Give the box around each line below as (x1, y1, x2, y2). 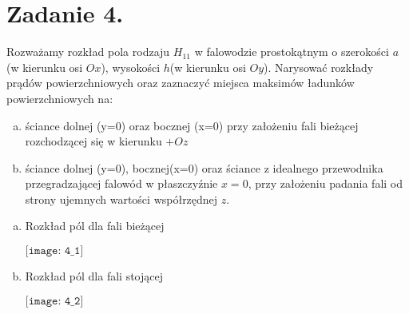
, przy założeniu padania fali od (248, 175, 403, 192)
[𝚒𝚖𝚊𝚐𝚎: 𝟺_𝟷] (25, 245, 84, 257)
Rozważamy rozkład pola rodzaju (6, 43, 170, 60)
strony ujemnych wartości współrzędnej (25, 190, 218, 207)
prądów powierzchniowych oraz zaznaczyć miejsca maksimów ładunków (6, 74, 355, 91)
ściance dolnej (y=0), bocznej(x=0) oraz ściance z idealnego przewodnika (25, 159, 383, 176)
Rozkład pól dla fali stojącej (25, 268, 164, 284)
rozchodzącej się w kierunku (25, 133, 162, 149)
